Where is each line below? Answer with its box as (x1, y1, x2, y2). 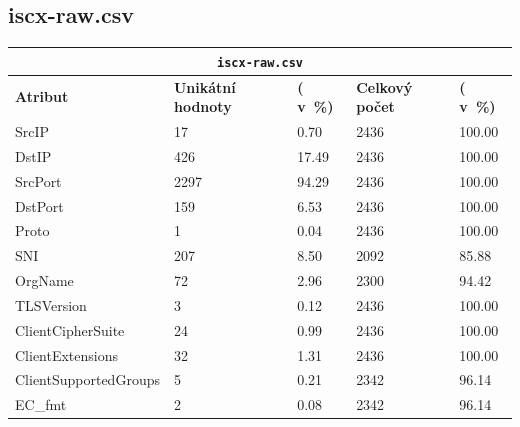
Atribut (15, 86, 69, 107)
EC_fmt (15, 394, 67, 415)
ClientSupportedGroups (15, 369, 160, 390)
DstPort (15, 195, 64, 216)
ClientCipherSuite (15, 319, 125, 340)
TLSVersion (15, 294, 87, 315)
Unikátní (173, 76, 236, 97)
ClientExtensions (15, 344, 119, 365)
